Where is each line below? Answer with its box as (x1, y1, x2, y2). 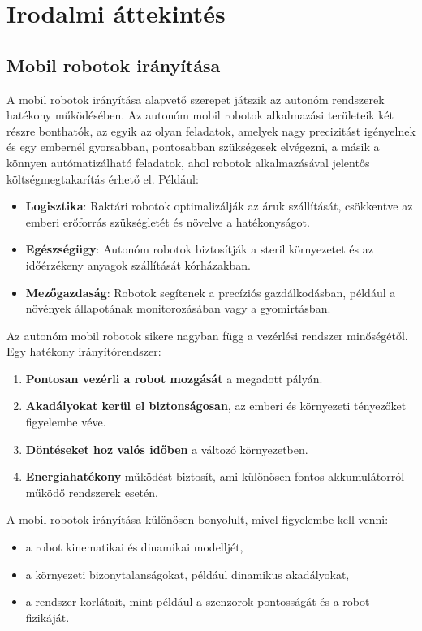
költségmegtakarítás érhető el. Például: (6, 170, 199, 187)
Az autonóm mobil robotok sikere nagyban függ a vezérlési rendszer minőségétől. (6, 326, 408, 344)
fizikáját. (25, 608, 70, 625)
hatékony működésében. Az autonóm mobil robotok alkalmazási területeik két (6, 106, 394, 123)
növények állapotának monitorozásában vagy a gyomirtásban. (25, 300, 331, 317)
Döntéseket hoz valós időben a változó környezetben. (25, 440, 308, 457)
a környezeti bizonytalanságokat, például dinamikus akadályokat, (25, 565, 350, 582)
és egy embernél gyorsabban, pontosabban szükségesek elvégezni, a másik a (6, 138, 380, 155)
